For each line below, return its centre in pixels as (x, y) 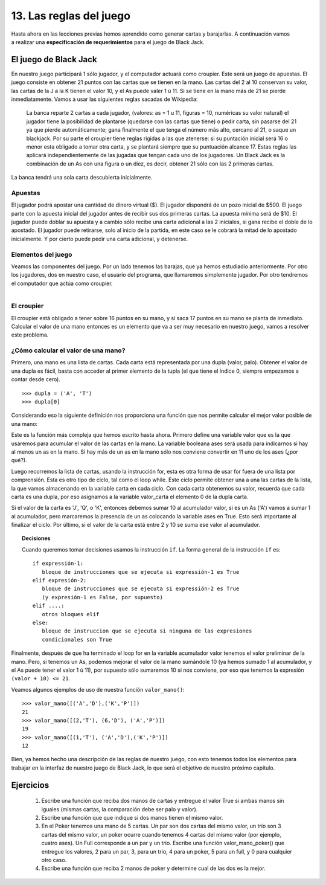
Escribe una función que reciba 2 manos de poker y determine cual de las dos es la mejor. (153, 868)
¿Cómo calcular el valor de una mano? (68, 350)
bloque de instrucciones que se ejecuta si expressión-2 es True (141, 589)
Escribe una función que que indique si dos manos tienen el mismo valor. (132, 818)
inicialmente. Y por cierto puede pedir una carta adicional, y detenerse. (100, 239)
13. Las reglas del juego (71, 16)
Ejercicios (30, 785)
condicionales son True (77, 639)
